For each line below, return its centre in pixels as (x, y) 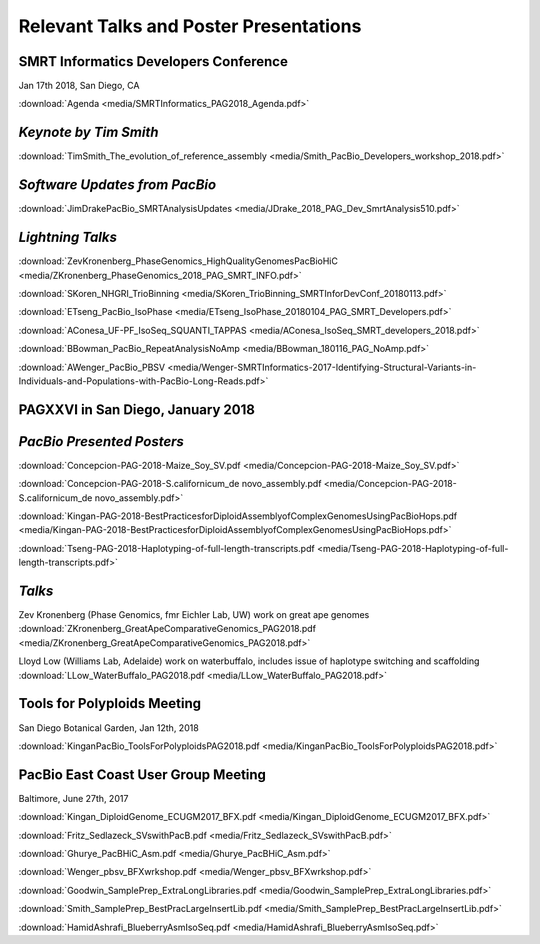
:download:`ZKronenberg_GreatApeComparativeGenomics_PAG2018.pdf (167, 629)
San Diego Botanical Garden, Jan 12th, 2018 (108, 727)
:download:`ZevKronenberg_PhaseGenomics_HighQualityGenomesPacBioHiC (178, 261)
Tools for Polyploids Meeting (110, 703)
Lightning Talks (67, 237)
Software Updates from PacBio (117, 185)
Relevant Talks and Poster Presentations (190, 26)
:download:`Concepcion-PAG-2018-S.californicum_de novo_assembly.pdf (170, 484)
